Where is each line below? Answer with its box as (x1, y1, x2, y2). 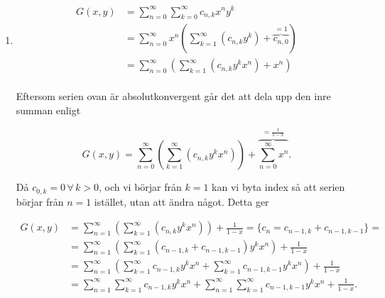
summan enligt (16, 103, 81, 118)
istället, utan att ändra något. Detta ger (94, 194, 269, 209)
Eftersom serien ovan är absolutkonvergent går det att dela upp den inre (16, 89, 331, 104)
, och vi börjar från (99, 180, 182, 194)
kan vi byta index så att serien (212, 180, 345, 194)
